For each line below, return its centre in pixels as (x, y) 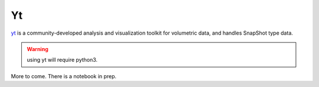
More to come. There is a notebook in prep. (64, 76)
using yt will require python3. (62, 60)
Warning (38, 49)
